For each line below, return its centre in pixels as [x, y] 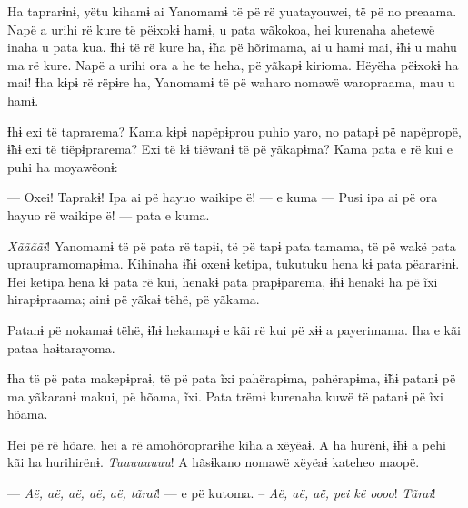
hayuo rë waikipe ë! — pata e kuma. [109, 214]
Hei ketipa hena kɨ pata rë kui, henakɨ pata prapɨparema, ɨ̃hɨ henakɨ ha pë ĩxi [223, 281]
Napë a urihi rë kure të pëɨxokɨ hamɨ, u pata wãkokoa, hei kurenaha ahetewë [221, 29]
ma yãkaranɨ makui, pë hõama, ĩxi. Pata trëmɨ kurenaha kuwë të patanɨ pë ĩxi [225, 396]
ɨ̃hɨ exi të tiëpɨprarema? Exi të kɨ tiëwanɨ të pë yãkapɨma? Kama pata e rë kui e [230, 149]
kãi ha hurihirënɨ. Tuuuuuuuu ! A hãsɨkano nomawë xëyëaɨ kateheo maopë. [214, 462]
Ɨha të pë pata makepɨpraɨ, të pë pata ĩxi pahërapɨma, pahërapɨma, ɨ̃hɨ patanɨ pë [232, 378]
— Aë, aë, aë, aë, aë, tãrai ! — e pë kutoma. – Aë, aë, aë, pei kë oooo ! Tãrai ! [222, 493]
